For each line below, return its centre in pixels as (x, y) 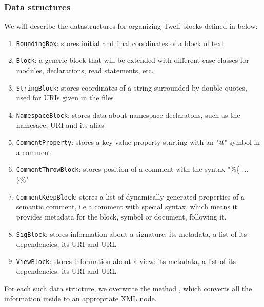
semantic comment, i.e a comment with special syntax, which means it (127, 206)
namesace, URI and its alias (60, 125)
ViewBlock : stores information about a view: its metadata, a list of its (126, 261)
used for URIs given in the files (65, 97)
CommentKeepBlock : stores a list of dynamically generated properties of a (130, 196)
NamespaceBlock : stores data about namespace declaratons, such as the (128, 114)
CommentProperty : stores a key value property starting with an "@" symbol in (138, 142)
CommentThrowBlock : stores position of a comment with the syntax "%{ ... (132, 169)
